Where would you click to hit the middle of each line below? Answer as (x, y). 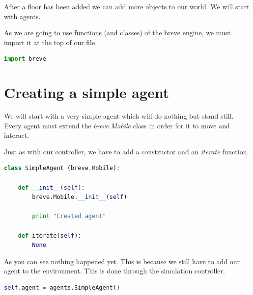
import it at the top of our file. (51, 42)
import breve (25, 59)
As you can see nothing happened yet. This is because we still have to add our (122, 261)
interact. (16, 135)
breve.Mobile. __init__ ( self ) (80, 197)
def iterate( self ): (50, 235)
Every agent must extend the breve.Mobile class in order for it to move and (117, 125)
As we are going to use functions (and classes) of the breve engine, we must (117, 33)
